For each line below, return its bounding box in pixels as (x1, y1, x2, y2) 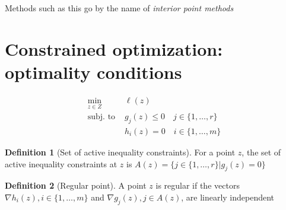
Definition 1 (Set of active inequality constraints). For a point (5, 146, 236, 158)
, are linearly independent (181, 191, 275, 203)
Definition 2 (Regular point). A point (5, 179, 147, 192)
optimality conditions (5, 59, 182, 84)
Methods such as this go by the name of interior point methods (5, 2, 234, 14)
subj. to (87, 113, 116, 122)
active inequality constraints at (5, 157, 117, 170)
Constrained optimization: (5, 36, 223, 61)
